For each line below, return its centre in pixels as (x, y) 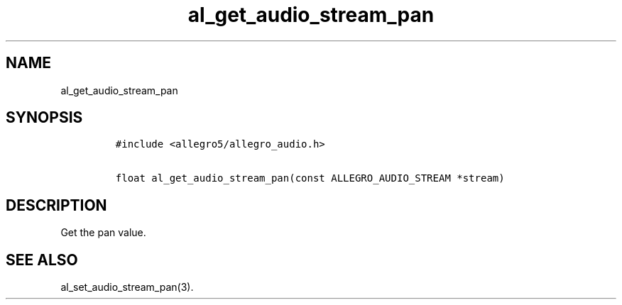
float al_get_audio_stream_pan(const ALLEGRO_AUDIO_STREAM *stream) (310, 178)
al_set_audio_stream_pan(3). (127, 287)
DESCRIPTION (56, 205)
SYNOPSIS (44, 118)
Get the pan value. (103, 233)
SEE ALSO (42, 260)
